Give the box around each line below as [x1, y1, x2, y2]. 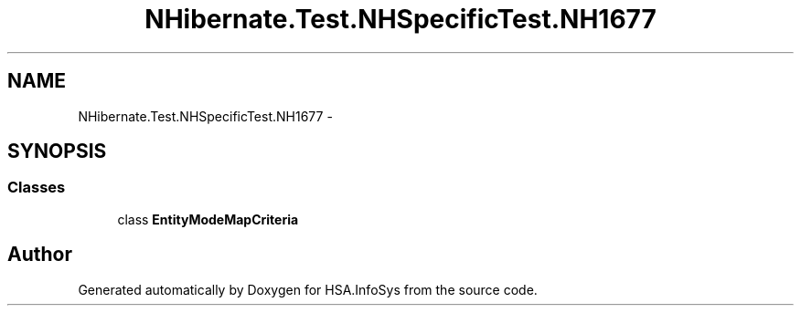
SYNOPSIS [7, 140, 107, 163]
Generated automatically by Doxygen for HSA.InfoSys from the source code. [78, 281, 538, 297]
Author [7, 243, 72, 266]
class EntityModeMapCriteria [117, 211, 299, 227]
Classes [7, 178, 66, 197]
